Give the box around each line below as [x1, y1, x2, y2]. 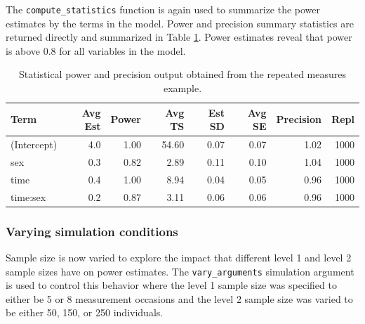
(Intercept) [11, 137, 58, 152]
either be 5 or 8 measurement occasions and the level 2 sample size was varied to [6, 291, 353, 306]
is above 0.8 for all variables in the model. [6, 43, 186, 58]
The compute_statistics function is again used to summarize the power [6, 2, 321, 16]
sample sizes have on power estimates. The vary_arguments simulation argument [6, 264, 354, 278]
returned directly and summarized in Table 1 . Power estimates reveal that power [6, 30, 352, 44]
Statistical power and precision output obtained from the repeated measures [18, 67, 347, 82]
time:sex [11, 189, 46, 204]
